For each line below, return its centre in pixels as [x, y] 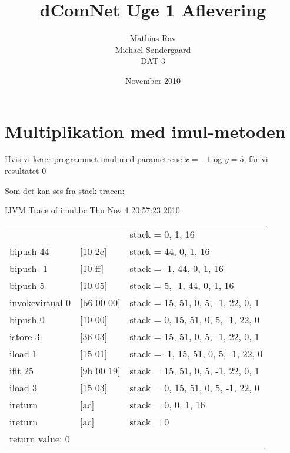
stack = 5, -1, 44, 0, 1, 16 [182, 285]
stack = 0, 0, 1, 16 [167, 404]
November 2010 [153, 80]
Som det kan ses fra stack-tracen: [65, 190]
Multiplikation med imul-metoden [145, 131]
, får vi [256, 159]
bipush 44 [29, 251]
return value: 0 [40, 438]
